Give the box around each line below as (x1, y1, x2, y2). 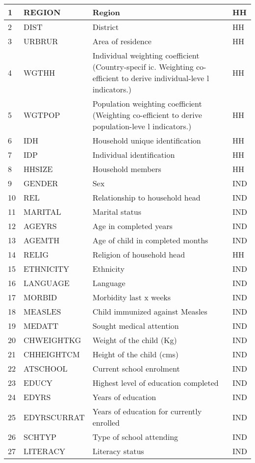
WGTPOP (24, 109, 60, 120)
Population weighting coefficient (92, 98, 202, 109)
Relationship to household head (92, 192, 201, 203)
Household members (92, 163, 161, 174)
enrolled (92, 417, 120, 428)
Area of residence (92, 35, 152, 47)
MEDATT (24, 320, 59, 331)
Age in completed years (92, 220, 173, 231)
